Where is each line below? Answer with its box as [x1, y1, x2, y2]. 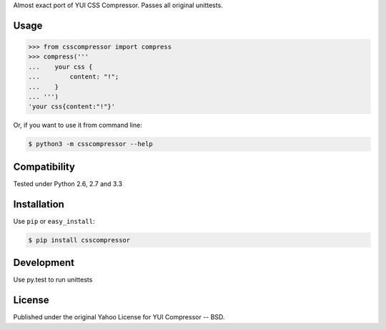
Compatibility [13, 160, 75, 172]
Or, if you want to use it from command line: [13, 121, 142, 130]
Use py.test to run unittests [13, 275, 93, 284]
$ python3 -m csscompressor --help [28, 140, 153, 148]
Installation [13, 198, 64, 210]
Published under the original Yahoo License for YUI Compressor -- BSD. [13, 313, 225, 321]
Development [13, 257, 75, 269]
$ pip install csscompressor [28, 236, 131, 244]
